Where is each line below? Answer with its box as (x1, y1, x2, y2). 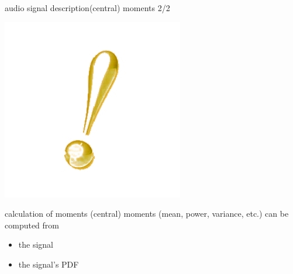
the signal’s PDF (18, 258, 79, 270)
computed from (5, 218, 59, 231)
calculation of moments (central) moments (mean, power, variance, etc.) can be (5, 207, 289, 220)
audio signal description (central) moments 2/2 (5, 2, 170, 13)
